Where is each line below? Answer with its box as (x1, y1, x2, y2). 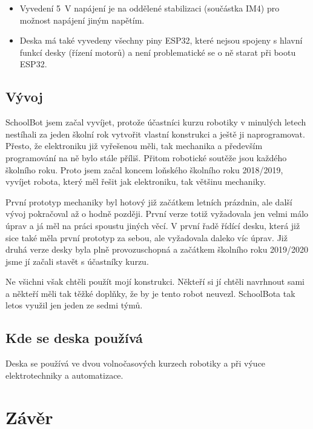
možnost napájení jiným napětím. (19, 13, 145, 26)
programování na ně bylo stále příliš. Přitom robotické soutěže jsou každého (5, 151, 287, 164)
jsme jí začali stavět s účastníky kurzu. (5, 254, 149, 267)
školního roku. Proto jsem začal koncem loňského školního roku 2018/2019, (5, 163, 283, 176)
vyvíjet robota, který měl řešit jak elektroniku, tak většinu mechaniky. (5, 175, 266, 188)
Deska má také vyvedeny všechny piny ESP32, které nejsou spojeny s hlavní (19, 34, 303, 47)
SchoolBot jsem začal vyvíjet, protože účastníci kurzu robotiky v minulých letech (5, 116, 306, 128)
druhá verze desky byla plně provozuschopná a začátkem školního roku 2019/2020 (5, 243, 309, 256)
